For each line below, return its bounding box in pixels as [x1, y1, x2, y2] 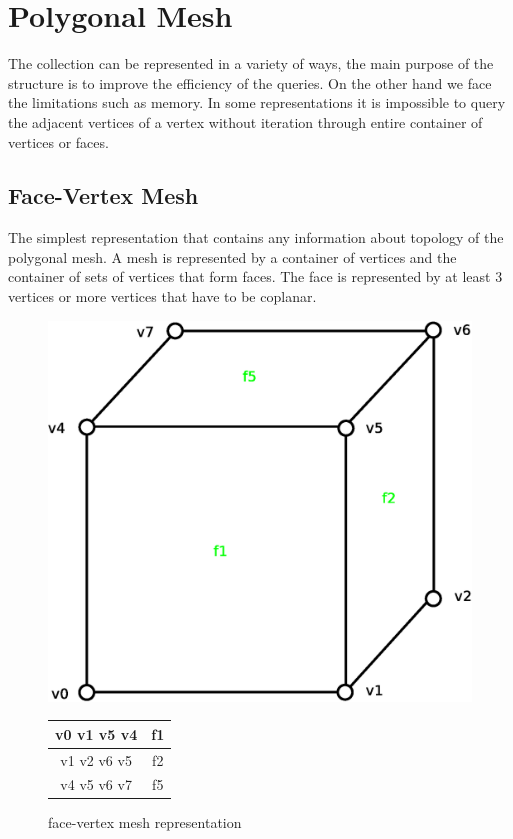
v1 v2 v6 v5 [60, 749, 132, 770]
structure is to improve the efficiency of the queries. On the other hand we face [8, 72, 492, 93]
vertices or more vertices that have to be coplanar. [8, 286, 317, 307]
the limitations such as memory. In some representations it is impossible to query [8, 92, 506, 113]
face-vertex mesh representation [48, 812, 242, 833]
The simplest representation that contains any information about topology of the [8, 227, 504, 248]
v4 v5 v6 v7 [60, 774, 132, 795]
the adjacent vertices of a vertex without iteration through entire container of [8, 111, 483, 132]
